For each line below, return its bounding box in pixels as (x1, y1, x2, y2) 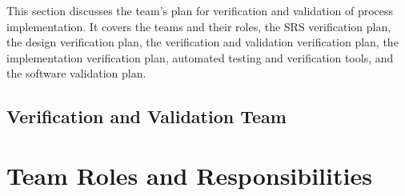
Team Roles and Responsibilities (6, 158, 372, 191)
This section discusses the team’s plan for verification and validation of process (6, 2, 394, 18)
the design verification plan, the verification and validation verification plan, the (6, 34, 399, 50)
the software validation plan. (6, 65, 146, 82)
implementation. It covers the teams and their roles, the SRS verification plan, (6, 18, 391, 34)
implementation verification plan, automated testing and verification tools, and (6, 49, 394, 66)
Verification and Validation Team (6, 104, 287, 129)
